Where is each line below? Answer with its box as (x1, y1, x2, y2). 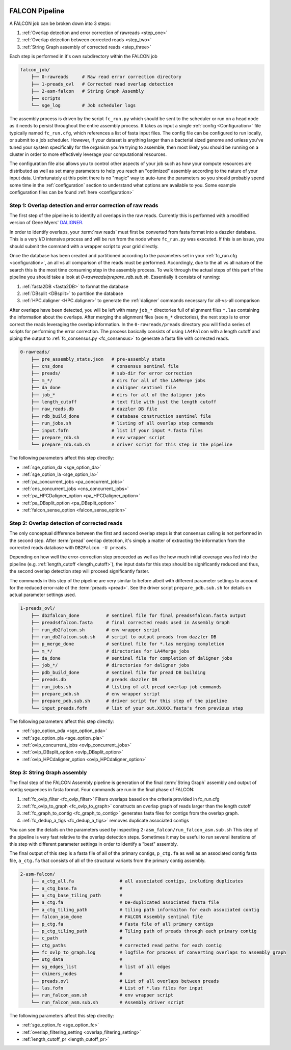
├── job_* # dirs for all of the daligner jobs (31, 392, 206, 397)
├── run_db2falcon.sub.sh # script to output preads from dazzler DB (31, 634, 217, 639)
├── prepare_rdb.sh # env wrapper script (31, 435, 166, 440)
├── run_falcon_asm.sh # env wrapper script (31, 992, 174, 998)
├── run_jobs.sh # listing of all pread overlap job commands (31, 684, 222, 690)
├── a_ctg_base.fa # (31, 885, 122, 891)
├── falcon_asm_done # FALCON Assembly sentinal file (31, 914, 203, 920)
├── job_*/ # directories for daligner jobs (31, 662, 190, 668)
